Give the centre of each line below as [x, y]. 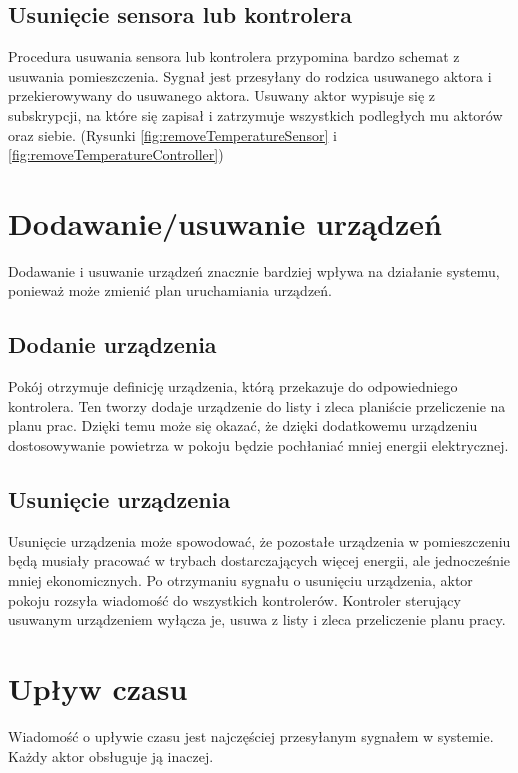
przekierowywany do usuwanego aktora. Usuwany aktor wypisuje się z [222, 95]
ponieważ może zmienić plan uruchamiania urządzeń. [170, 290]
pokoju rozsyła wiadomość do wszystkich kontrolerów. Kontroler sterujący [234, 599]
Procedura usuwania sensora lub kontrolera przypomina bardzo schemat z [234, 56]
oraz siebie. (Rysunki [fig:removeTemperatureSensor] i [172, 134]
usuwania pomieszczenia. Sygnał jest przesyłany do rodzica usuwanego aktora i [250, 75]
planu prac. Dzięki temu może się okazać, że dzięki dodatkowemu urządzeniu [243, 425]
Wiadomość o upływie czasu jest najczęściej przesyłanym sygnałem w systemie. [251, 735]
